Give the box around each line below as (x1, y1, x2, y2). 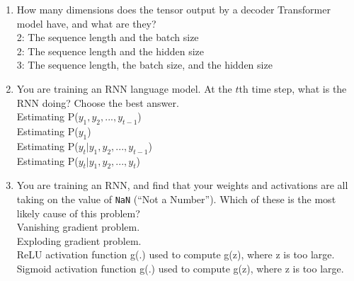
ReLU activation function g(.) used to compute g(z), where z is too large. (16, 247, 335, 262)
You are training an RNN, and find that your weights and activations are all (16, 178, 348, 193)
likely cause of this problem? (16, 205, 140, 220)
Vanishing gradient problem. (16, 219, 140, 234)
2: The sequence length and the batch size (16, 30, 199, 45)
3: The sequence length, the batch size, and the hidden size (16, 57, 273, 72)
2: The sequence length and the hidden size (16, 43, 204, 58)
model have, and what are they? (16, 16, 156, 30)
